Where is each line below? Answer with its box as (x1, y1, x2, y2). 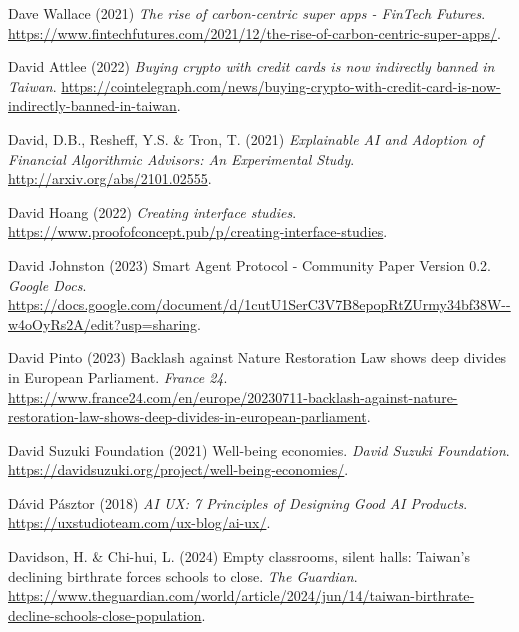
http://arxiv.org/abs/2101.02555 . (8, 168, 212, 189)
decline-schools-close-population (8, 604, 202, 625)
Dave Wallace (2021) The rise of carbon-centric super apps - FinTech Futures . (8, 3, 486, 23)
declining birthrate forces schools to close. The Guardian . (8, 565, 358, 586)
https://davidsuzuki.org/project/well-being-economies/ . (8, 459, 349, 480)
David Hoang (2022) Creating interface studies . (8, 201, 297, 222)
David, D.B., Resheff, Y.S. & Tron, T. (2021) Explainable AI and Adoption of (8, 128, 484, 149)
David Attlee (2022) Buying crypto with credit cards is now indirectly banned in (8, 56, 495, 77)
